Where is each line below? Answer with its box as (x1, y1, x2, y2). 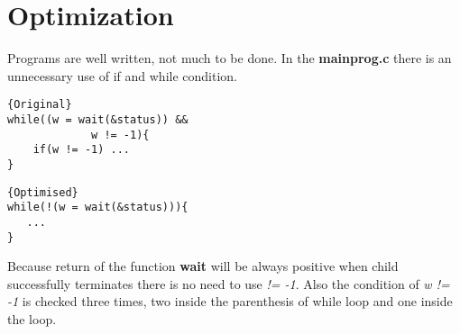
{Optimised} (7, 185, 78, 199)
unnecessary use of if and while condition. (7, 66, 238, 85)
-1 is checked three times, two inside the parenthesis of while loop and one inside (7, 292, 453, 311)
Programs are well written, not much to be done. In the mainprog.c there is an (7, 49, 452, 68)
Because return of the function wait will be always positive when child (7, 257, 399, 275)
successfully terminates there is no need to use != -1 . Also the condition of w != (7, 274, 450, 293)
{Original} (7, 98, 72, 112)
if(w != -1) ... (32, 143, 131, 157)
